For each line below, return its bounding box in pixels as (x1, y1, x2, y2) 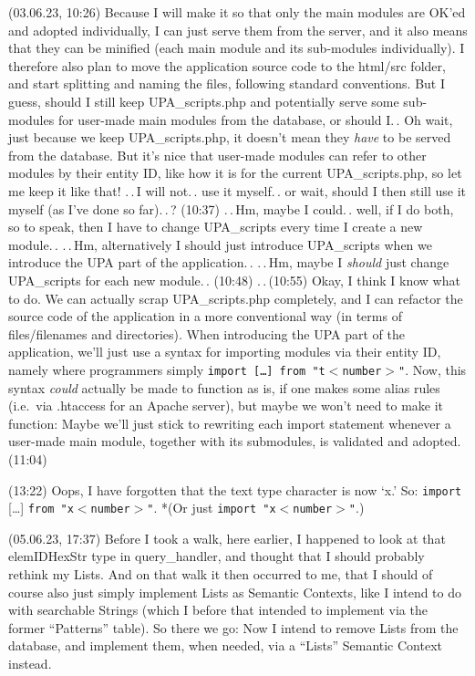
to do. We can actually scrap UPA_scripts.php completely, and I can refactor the (8, 288, 463, 307)
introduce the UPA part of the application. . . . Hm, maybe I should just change (8, 253, 449, 272)
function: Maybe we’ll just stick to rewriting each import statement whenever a (8, 413, 451, 432)
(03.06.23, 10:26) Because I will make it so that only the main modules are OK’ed (8, 3, 466, 21)
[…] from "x (8, 498, 74, 517)
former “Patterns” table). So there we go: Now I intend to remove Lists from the (8, 618, 459, 637)
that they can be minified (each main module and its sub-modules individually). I (8, 38, 465, 57)
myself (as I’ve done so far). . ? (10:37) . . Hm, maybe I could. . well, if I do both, (8, 199, 454, 218)
